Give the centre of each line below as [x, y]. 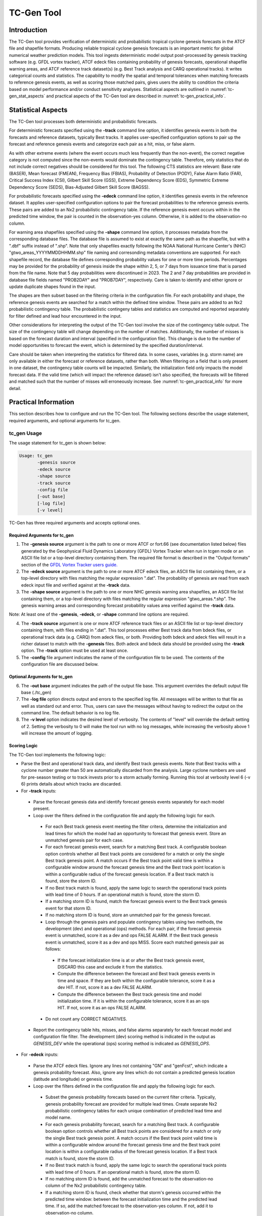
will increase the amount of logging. [57, 733]
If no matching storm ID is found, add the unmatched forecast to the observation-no [129, 1179]
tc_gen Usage [25, 433]
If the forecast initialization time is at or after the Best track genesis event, [131, 960]
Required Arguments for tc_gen [41, 536]
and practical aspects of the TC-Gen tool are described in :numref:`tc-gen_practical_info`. [136, 96]
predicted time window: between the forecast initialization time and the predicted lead [131, 1199]
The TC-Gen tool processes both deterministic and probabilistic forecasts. [83, 122]
